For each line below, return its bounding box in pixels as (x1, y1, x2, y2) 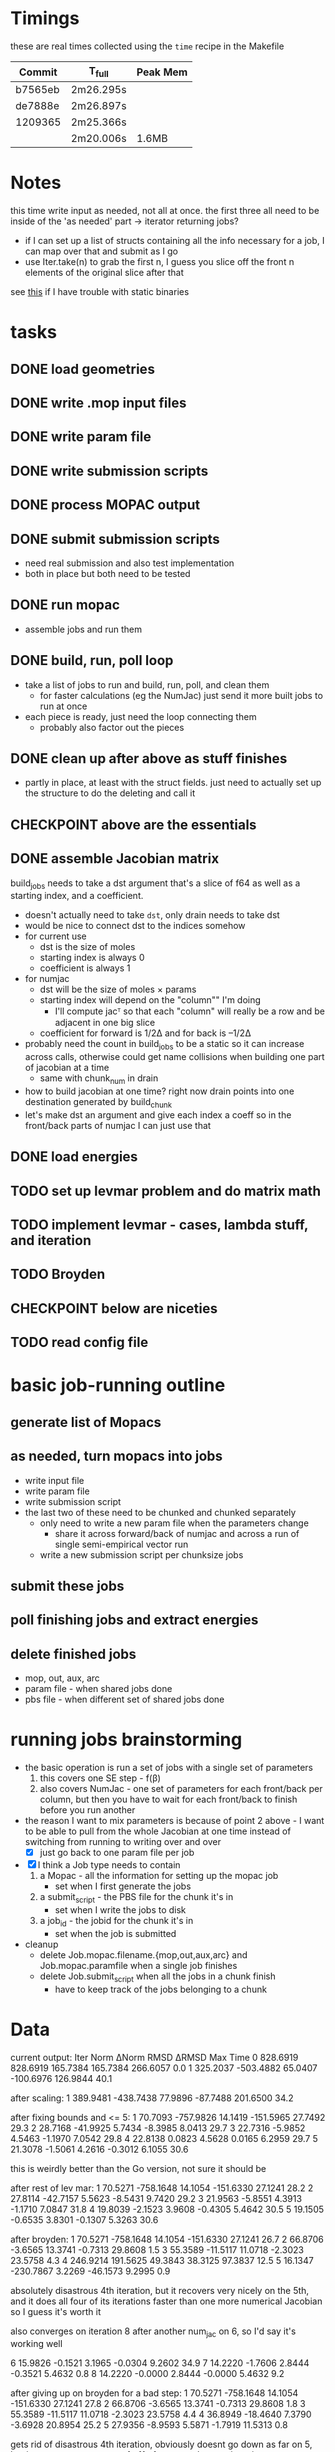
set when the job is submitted (54, 1927, 177, 1939)
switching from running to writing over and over (24, 1836, 222, 1848)
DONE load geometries (10, 360, 155, 377)
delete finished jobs (10, 1645, 137, 1662)
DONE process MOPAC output (10, 497, 201, 514)
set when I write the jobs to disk (54, 1903, 187, 1916)
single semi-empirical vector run (54, 1538, 189, 1550)
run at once (39, 700, 88, 712)
